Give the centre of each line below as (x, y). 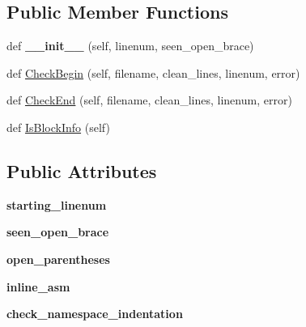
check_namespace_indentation (95, 314)
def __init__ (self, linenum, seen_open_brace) (130, 46)
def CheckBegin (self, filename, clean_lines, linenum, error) (153, 72)
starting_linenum (57, 204)
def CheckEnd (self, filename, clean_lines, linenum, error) (149, 100)
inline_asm (38, 286)
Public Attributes (82, 170)
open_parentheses (58, 259)
